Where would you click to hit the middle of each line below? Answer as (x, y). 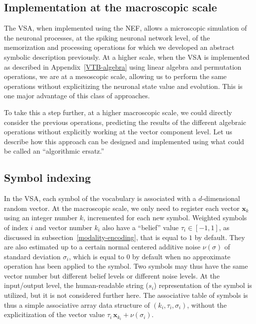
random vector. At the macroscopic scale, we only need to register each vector (122, 208)
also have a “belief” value (141, 227)
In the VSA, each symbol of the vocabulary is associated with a (100, 198)
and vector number (64, 227)
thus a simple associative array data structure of (77, 304)
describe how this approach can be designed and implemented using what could (124, 141)
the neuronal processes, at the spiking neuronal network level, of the (107, 37)
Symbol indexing (48, 178)
